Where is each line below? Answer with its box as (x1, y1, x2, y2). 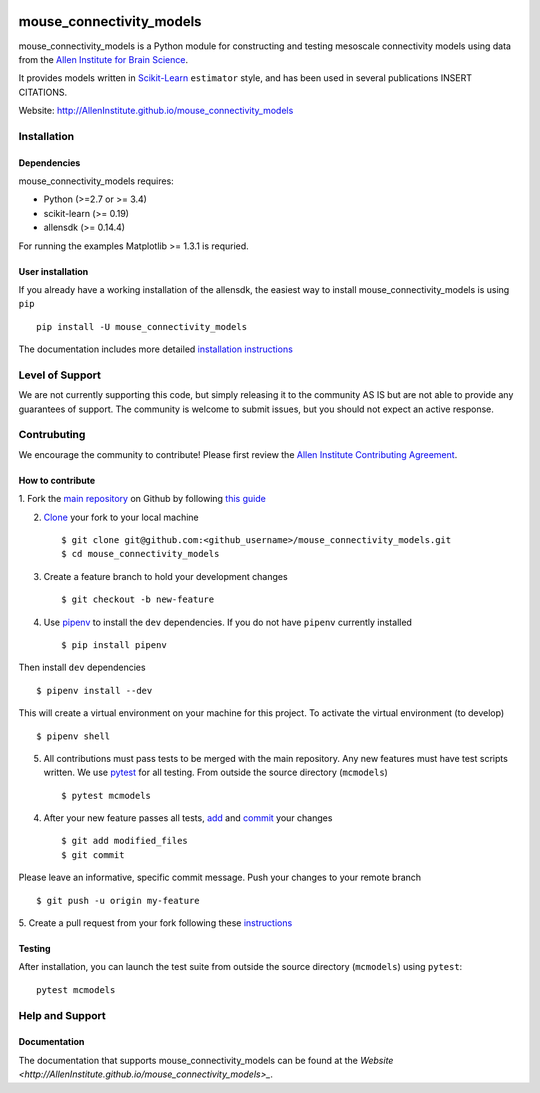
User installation (18, 265, 89, 277)
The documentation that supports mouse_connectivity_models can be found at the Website (18, 1054, 394, 1066)
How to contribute (18, 474, 96, 486)
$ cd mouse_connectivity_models (61, 548, 220, 560)
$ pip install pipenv (61, 639, 167, 650)
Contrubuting (18, 428, 86, 442)
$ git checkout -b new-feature (61, 594, 215, 605)
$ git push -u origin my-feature (36, 895, 200, 906)
